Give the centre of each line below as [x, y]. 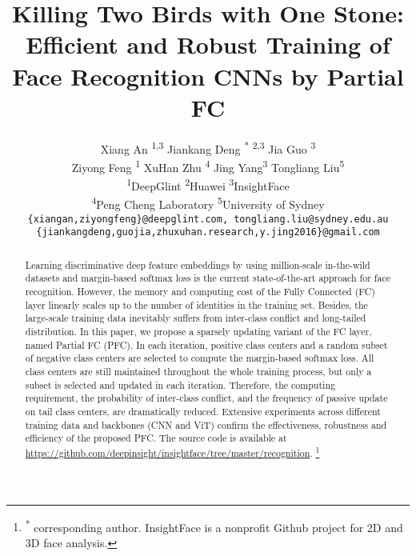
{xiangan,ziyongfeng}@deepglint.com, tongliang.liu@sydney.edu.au [208, 219]
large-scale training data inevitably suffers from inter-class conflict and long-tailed [196, 318]
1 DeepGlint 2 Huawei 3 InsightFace [208, 184]
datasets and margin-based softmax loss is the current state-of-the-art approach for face [208, 278]
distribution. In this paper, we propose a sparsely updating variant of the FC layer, [198, 332]
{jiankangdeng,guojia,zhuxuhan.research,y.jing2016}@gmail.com [208, 232]
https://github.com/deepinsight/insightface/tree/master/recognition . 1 [172, 451]
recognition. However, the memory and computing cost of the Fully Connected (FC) [200, 292]
